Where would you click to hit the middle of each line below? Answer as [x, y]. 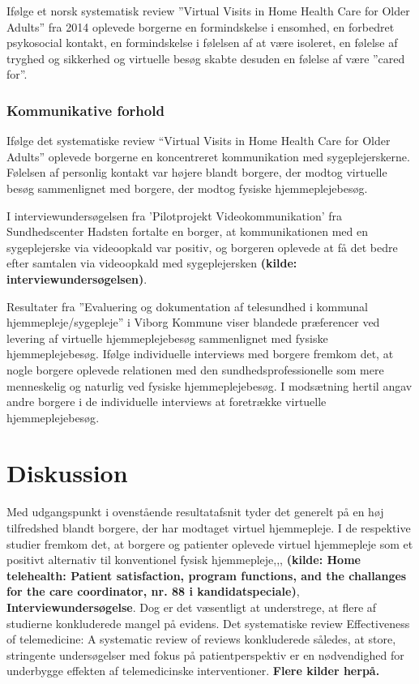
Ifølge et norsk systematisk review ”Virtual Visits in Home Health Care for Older [208, 11]
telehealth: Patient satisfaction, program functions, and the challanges [207, 575]
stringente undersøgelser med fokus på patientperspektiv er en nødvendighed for [205, 654]
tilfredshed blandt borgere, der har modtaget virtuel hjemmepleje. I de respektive [209, 528]
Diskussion [67, 473]
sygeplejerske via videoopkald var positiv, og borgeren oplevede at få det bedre [202, 247]
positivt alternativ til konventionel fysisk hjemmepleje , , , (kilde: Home [184, 560]
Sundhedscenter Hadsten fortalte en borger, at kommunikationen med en [187, 231]
